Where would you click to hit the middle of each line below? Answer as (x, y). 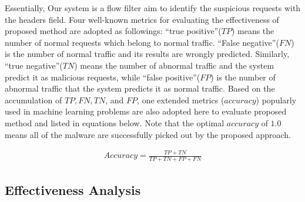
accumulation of (33, 100)
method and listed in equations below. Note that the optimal (115, 122)
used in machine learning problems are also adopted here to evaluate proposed (146, 111)
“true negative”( (34, 65)
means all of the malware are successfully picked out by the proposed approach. (148, 134)
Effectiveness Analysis (73, 189)
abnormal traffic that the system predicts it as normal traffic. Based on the (140, 88)
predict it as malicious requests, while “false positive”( (103, 77)
